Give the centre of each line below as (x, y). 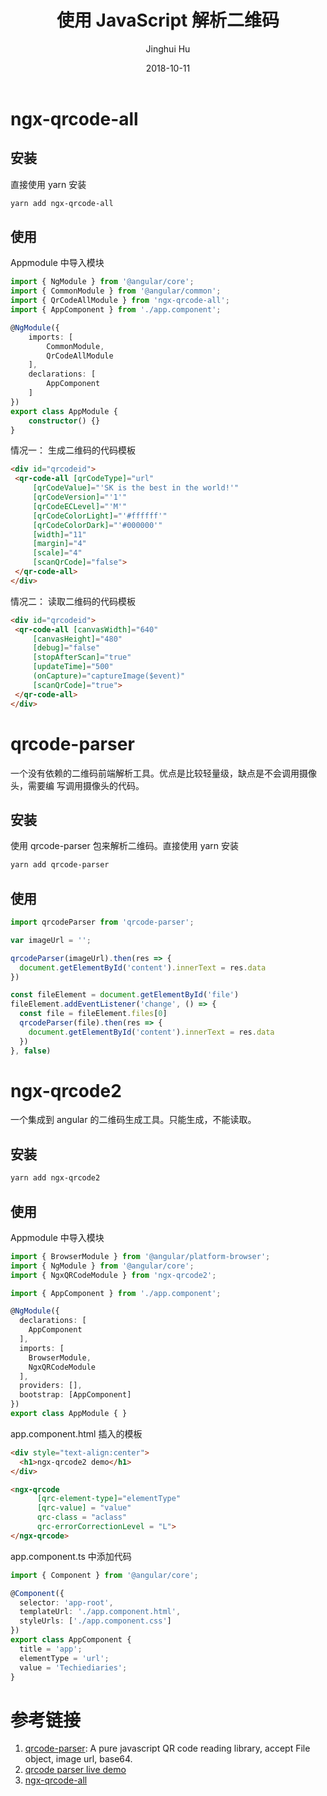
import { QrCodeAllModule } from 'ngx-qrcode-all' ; (120, 301)
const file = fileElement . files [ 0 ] (93, 1014)
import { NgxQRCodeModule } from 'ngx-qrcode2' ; (113, 1275)
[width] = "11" (59, 534)
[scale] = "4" (57, 553)
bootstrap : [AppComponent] (75, 1395)
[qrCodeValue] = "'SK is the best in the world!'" (136, 488)
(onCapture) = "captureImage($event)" (109, 676)
